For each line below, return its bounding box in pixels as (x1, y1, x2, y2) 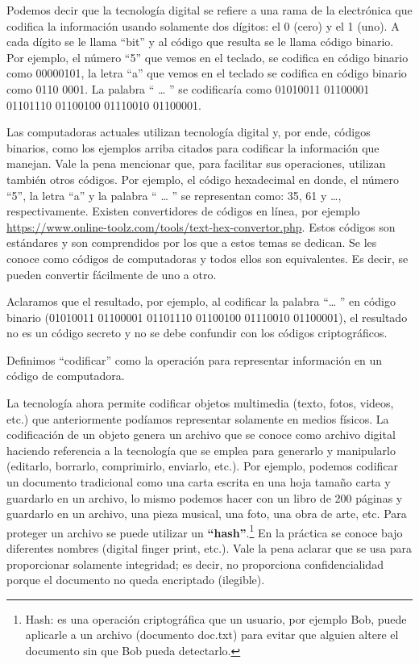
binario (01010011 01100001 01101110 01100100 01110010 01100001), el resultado (6, 308, 408, 325)
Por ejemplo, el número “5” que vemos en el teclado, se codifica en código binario (6, 48, 409, 65)
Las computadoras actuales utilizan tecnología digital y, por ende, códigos (6, 123, 371, 140)
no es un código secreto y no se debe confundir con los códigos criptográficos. (6, 324, 388, 341)
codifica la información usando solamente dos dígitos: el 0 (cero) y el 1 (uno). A (6, 17, 400, 34)
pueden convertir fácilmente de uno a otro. (6, 265, 217, 282)
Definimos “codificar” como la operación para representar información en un (6, 351, 383, 368)
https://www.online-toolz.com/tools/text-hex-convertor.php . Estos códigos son (6, 218, 396, 235)
